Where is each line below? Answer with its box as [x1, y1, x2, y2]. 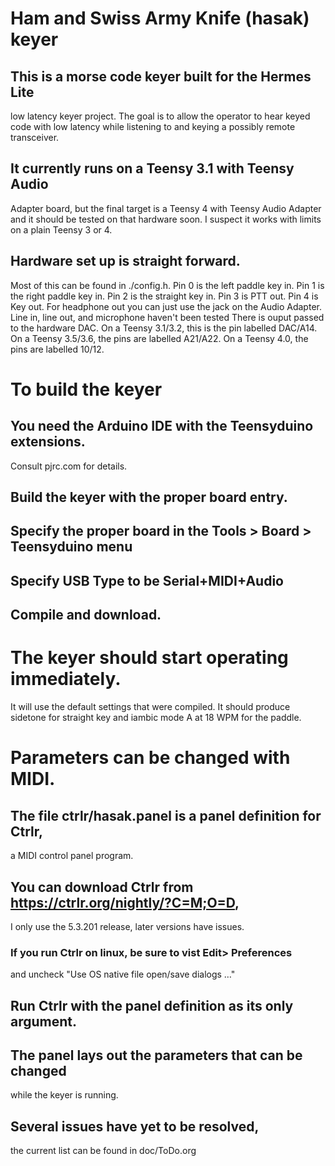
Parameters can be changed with [10, 747, 291, 769]
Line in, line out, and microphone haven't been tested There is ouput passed [10, 311, 325, 323]
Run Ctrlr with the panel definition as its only [10, 997, 294, 1014]
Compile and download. [10, 607, 162, 624]
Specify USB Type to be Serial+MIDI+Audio [10, 572, 284, 589]
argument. [10, 1013, 78, 1030]
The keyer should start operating [10, 647, 289, 669]
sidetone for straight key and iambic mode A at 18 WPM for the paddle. [10, 712, 302, 724]
